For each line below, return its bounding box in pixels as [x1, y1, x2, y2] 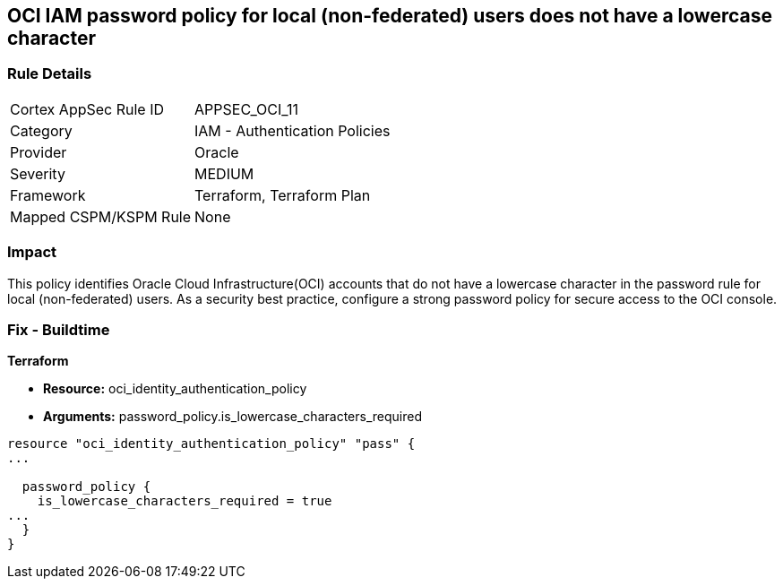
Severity [10, 164, 65, 183]
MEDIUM [194, 164, 254, 183]
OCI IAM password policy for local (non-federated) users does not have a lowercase [7, 4, 772, 27]
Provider [10, 142, 67, 161]
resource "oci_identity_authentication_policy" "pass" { [7, 436, 416, 452]
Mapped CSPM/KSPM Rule [10, 207, 192, 226]
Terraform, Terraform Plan [194, 185, 371, 204]
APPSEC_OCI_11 [194, 99, 298, 118]
